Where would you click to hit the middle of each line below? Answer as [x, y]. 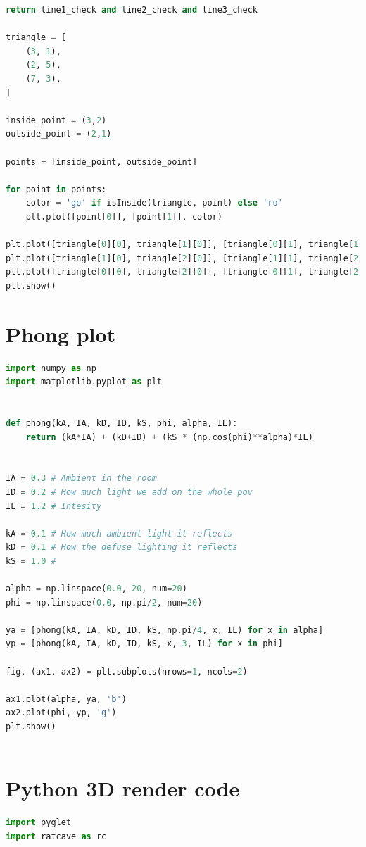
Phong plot [61, 333]
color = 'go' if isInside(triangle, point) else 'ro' [154, 203]
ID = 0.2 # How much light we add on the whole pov [129, 492]
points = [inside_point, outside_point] [102, 162]
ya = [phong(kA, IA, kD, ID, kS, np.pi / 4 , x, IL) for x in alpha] [165, 630]
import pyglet [39, 823]
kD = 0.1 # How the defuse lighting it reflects [122, 547]
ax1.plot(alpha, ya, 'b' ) [66, 699]
